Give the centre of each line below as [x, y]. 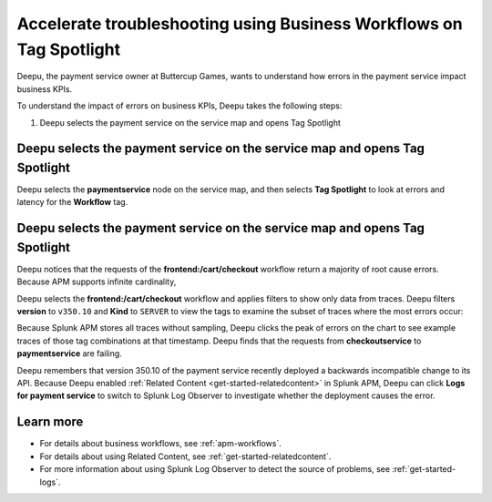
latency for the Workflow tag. [72, 202]
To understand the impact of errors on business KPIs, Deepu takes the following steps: [179, 106]
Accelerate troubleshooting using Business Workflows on [240, 24]
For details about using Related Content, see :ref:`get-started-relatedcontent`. [185, 456]
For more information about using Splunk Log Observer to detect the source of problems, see [215, 469]
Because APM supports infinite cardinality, [97, 282]
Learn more [50, 422]
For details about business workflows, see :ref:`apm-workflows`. [161, 444]
